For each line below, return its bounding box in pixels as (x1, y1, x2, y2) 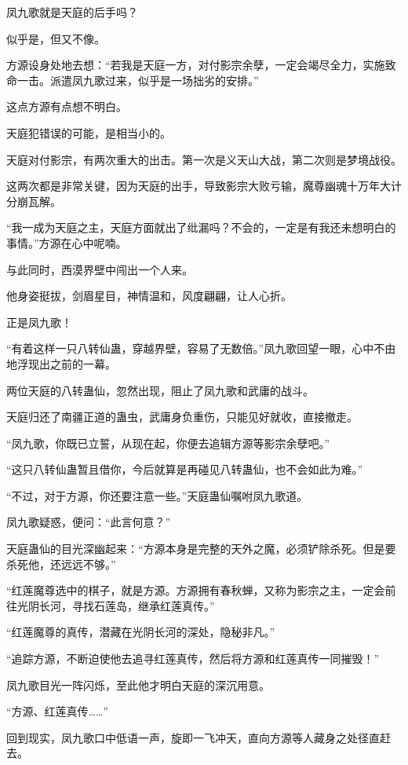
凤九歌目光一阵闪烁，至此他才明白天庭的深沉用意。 (6, 676, 270, 693)
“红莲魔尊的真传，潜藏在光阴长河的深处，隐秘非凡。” (6, 624, 275, 640)
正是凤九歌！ (6, 313, 72, 330)
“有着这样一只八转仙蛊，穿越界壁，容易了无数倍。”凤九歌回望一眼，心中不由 (6, 340, 396, 357)
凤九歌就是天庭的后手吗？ (6, 4, 138, 20)
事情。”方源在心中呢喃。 (6, 234, 127, 251)
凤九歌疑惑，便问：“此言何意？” (6, 514, 171, 530)
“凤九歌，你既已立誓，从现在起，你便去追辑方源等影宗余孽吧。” (6, 434, 330, 451)
